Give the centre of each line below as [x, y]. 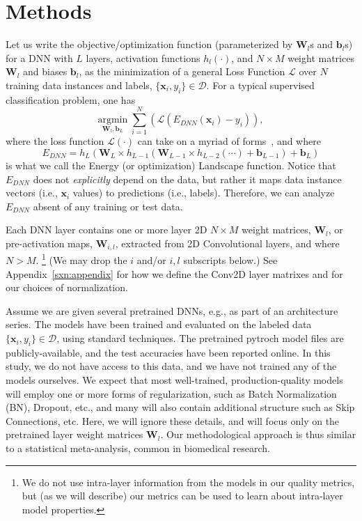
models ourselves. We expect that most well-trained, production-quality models [174, 380]
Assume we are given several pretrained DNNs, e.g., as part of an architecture [172, 310]
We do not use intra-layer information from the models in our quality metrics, [188, 482]
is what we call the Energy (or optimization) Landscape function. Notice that [171, 165]
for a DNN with [39, 57]
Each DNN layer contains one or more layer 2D [107, 230]
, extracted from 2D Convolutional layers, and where [227, 243]
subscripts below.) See [230, 260]
